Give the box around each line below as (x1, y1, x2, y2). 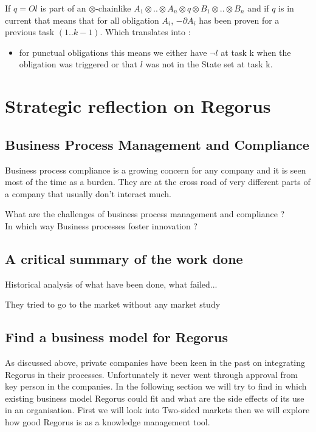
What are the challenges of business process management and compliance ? (5, 208, 285, 220)
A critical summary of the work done (5, 249, 243, 268)
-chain (95, 5, 118, 13)
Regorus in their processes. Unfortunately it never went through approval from (5, 368, 298, 380)
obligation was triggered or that (19, 58, 138, 70)
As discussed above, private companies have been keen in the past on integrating (5, 356, 306, 369)
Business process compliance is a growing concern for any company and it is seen (5, 163, 306, 176)
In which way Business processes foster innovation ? (5, 219, 197, 232)
